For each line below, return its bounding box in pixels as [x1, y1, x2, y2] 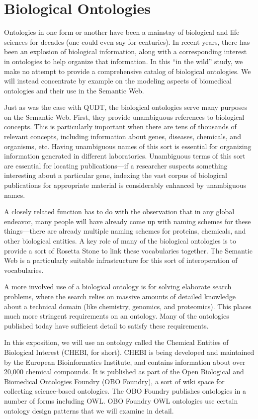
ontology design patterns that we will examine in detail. [4, 405, 174, 416]
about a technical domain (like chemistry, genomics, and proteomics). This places [4, 301, 252, 311]
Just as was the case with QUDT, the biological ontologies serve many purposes [4, 102, 248, 112]
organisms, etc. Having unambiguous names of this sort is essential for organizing [4, 141, 252, 151]
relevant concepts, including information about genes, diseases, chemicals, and [4, 131, 241, 142]
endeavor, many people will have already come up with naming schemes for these [4, 216, 251, 226]
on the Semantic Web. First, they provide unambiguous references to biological [4, 111, 245, 122]
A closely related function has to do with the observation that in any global [4, 206, 235, 217]
